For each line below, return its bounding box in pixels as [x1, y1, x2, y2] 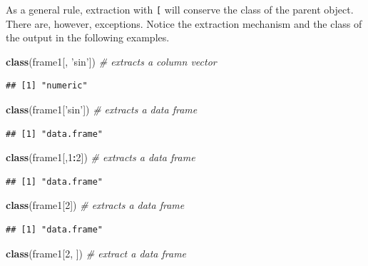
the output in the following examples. [6, 30, 170, 45]
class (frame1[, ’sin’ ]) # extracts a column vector [6, 53, 217, 68]
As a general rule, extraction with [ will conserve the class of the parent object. [6, 2, 354, 16]
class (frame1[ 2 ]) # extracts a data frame [6, 198, 185, 213]
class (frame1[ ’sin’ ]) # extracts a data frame [6, 102, 198, 117]
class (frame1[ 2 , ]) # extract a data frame [6, 245, 187, 260]
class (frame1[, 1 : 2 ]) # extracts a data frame [6, 150, 195, 165]
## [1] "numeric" [6, 81, 88, 91]
